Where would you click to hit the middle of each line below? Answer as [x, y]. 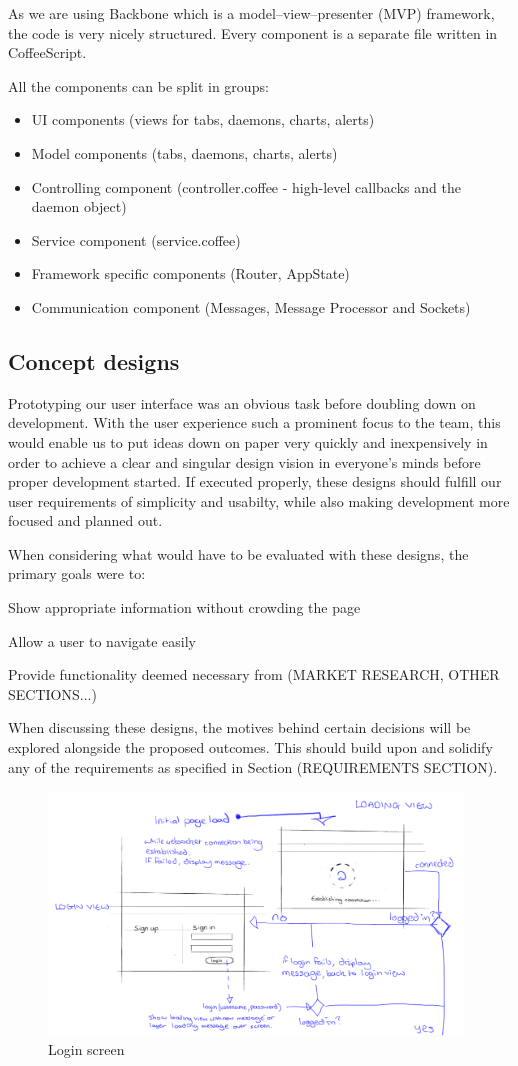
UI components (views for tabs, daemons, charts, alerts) [203, 119]
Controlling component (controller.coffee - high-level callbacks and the [246, 186]
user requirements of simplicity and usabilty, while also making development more [259, 500]
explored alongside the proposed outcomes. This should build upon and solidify [250, 747]
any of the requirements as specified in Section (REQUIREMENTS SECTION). [253, 766]
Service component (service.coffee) [136, 239]
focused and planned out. [85, 520]
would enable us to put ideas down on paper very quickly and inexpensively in [248, 441]
